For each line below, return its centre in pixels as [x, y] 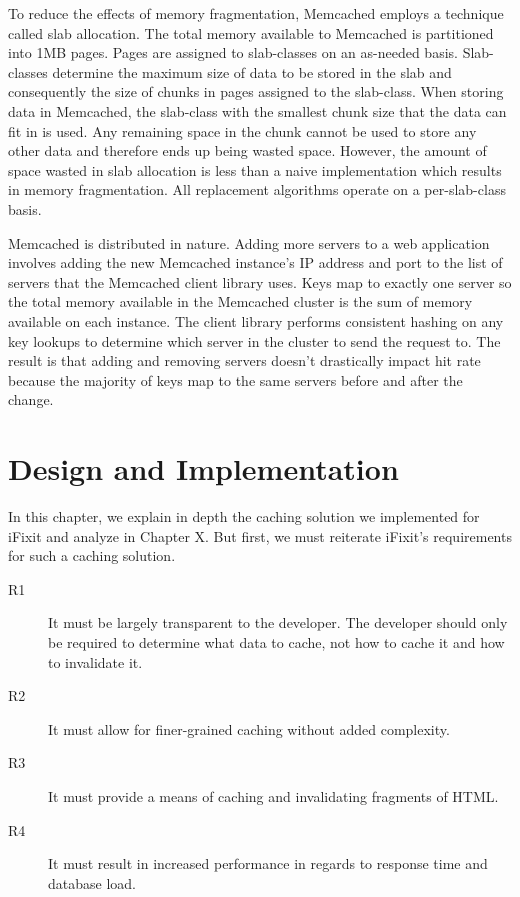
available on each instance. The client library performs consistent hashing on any [256, 320]
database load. [92, 882]
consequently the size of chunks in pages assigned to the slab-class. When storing [256, 91]
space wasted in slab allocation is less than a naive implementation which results [255, 169]
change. [31, 399]
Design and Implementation [203, 468]
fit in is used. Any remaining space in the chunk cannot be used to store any [242, 130]
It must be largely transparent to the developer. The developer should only [278, 622]
